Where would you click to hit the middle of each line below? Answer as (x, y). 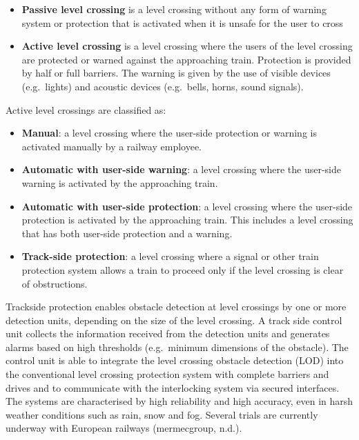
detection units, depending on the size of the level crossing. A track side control (174, 320)
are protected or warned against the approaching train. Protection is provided (186, 59)
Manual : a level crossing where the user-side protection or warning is (169, 133)
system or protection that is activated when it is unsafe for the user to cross (182, 22)
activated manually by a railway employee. (111, 146)
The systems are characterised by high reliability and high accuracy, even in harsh (179, 401)
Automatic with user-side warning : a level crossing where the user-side (181, 169)
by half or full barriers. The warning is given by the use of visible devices (176, 73)
